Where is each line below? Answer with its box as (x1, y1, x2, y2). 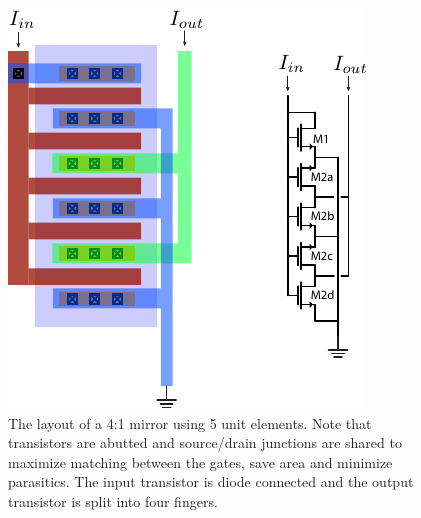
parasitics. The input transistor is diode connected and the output (8, 471, 414, 492)
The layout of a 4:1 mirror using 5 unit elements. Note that (8, 412, 372, 433)
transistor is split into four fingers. (8, 490, 218, 511)
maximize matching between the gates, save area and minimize (8, 451, 393, 472)
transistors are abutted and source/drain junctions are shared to (8, 432, 402, 453)
